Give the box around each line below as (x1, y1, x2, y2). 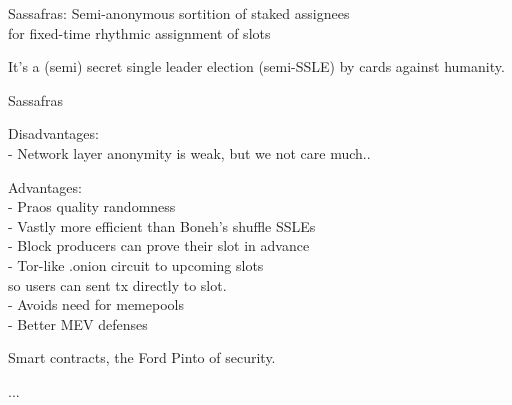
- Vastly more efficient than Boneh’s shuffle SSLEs (8, 215, 316, 236)
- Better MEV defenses (8, 313, 148, 334)
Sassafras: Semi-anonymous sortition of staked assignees (8, 3, 350, 23)
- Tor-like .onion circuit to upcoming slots (8, 254, 264, 275)
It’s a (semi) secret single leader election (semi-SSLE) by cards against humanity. (8, 56, 505, 77)
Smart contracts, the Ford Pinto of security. (8, 347, 276, 368)
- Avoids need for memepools (8, 294, 184, 315)
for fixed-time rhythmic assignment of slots (8, 22, 271, 43)
